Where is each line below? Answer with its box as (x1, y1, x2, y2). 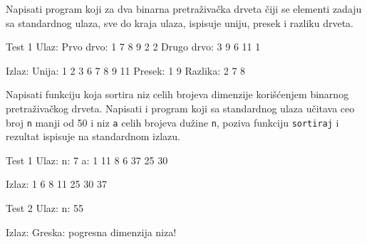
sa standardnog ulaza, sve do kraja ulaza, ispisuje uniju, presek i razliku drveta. (6, 15, 353, 30)
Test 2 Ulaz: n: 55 (6, 201, 83, 215)
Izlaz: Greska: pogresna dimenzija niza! (6, 224, 177, 239)
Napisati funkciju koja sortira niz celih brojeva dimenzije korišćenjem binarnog (6, 87, 349, 102)
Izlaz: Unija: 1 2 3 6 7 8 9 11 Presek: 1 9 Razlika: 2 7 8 (6, 63, 246, 78)
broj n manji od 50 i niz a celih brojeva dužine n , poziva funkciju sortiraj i (6, 115, 339, 129)
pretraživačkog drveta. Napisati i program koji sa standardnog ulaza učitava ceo (6, 100, 355, 115)
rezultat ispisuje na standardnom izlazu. (6, 129, 180, 144)
